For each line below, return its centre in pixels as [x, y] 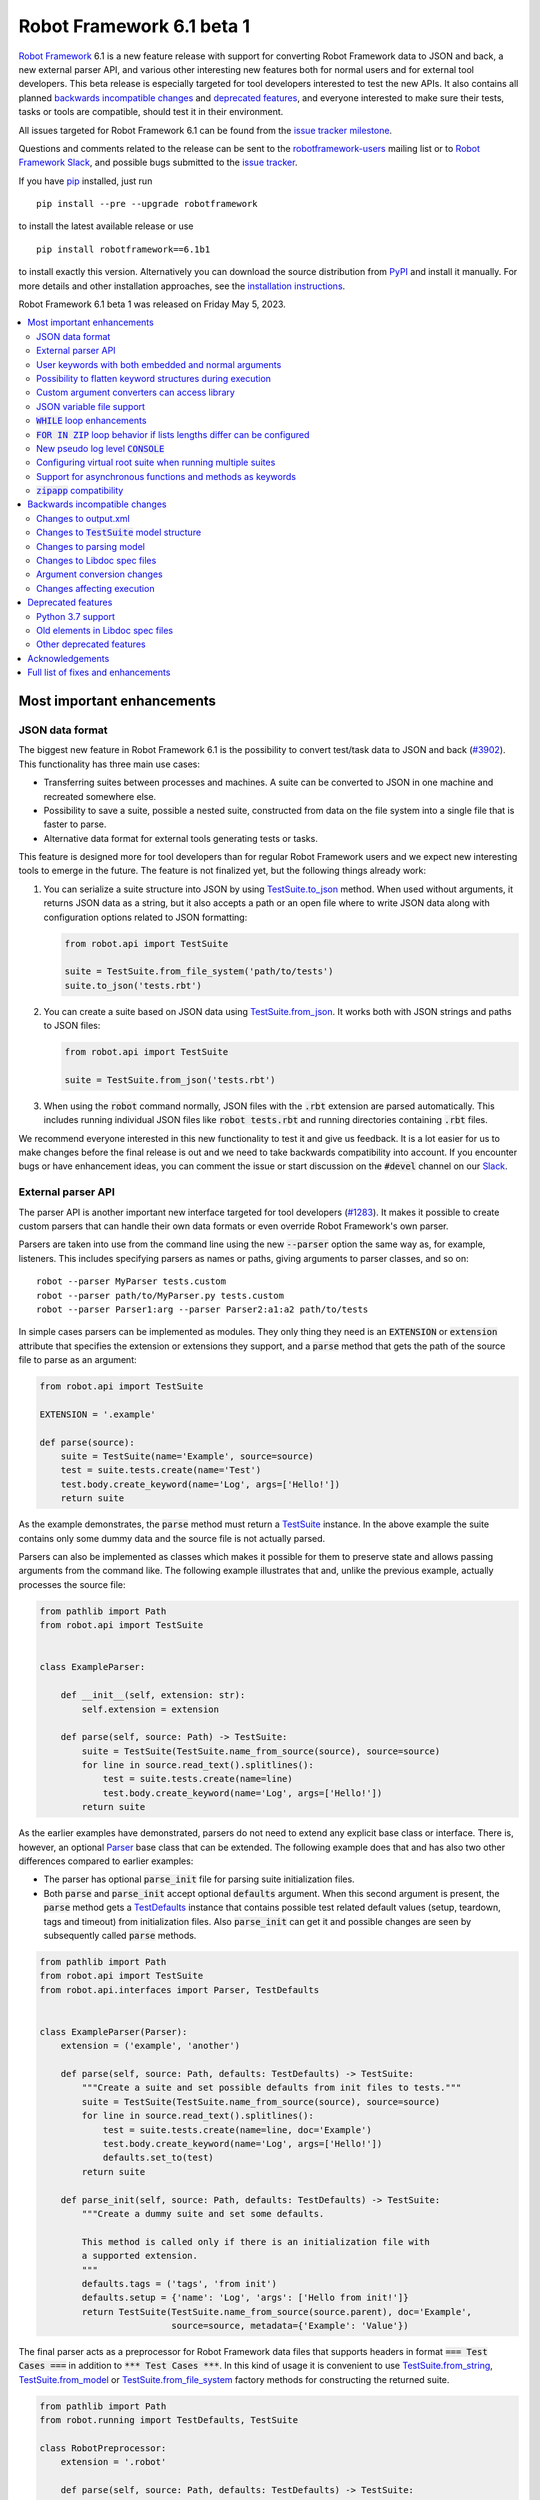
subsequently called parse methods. [120, 1935]
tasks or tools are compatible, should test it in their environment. [151, 112]
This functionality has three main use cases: [109, 764]
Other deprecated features [91, 644]
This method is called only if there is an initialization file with [255, 2241]
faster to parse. [75, 824]
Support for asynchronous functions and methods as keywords [166, 476]
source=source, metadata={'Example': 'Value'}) [290, 2326]
